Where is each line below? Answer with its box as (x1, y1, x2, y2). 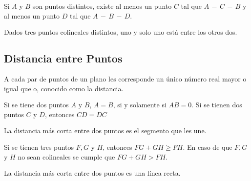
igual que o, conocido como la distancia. (4, 83, 124, 93)
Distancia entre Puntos (4, 51, 123, 66)
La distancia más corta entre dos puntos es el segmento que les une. (4, 125, 207, 136)
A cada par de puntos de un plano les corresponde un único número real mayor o (4, 73, 247, 83)
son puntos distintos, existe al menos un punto (32, 1, 172, 11)
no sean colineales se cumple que (18, 151, 115, 161)
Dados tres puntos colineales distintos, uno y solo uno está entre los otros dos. (4, 27, 237, 37)
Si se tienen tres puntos (4, 141, 74, 152)
